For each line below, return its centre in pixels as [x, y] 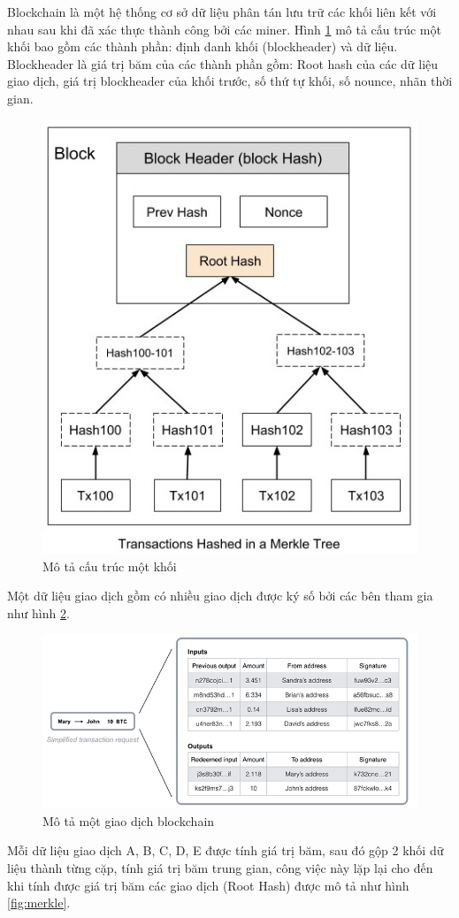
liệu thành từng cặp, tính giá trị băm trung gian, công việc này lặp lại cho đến [220, 868]
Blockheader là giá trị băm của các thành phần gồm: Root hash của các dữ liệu [223, 63]
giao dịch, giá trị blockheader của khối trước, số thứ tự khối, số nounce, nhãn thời [230, 81]
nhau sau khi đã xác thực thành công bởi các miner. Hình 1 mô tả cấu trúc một [224, 29]
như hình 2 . [38, 612]
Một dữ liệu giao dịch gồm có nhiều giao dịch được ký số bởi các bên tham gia [220, 596]
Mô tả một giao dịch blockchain [129, 820]
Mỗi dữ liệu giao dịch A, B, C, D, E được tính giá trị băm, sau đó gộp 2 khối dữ [226, 850]
